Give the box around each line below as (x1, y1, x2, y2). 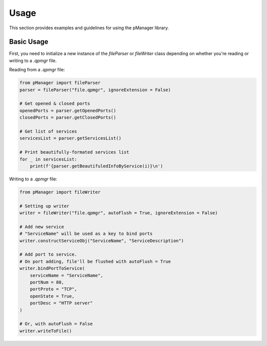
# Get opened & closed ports (19, 101, 90, 107)
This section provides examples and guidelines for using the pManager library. (9, 25, 169, 31)
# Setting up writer (19, 203, 69, 209)
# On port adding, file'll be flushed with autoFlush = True (19, 258, 171, 264)
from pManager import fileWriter (19, 189, 101, 195)
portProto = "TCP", (30, 287, 78, 292)
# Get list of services (19, 128, 78, 134)
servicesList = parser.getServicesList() (19, 135, 122, 141)
